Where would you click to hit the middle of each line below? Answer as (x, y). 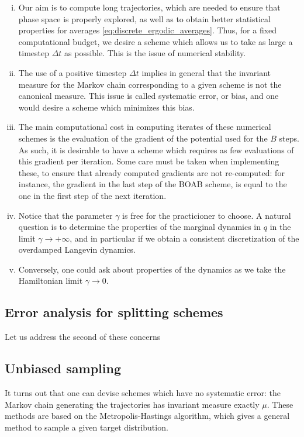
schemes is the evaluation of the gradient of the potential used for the (143, 138)
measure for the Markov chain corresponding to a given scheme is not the (150, 84)
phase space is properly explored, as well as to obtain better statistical (144, 18)
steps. (289, 138)
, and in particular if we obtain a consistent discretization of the (184, 238)
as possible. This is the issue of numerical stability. (155, 53)
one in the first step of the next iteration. (92, 195)
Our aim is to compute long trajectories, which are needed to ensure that (149, 7)
